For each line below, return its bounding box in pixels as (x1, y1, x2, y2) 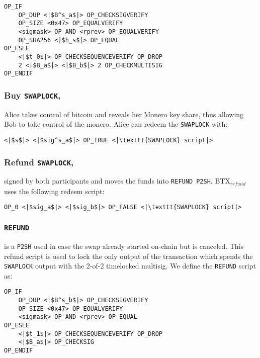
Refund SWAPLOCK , (4, 155, 74, 168)
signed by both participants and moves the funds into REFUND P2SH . (4, 175, 213, 186)
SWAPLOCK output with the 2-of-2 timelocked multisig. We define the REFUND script (4, 260, 256, 271)
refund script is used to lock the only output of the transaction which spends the (4, 250, 253, 261)
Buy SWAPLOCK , (4, 88, 61, 101)
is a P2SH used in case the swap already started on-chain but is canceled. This (4, 240, 244, 251)
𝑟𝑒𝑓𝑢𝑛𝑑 (230, 181, 246, 187)
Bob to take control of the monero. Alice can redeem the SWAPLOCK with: (4, 119, 228, 129)
